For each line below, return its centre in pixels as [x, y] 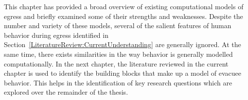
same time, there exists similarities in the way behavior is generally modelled [118, 54]
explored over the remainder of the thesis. [66, 92]
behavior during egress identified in [56, 35]
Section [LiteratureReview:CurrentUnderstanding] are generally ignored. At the [123, 44]
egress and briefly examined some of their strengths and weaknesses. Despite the [124, 16]
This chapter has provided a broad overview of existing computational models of [124, 6]
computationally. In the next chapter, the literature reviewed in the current [116, 63]
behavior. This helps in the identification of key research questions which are [118, 82]
